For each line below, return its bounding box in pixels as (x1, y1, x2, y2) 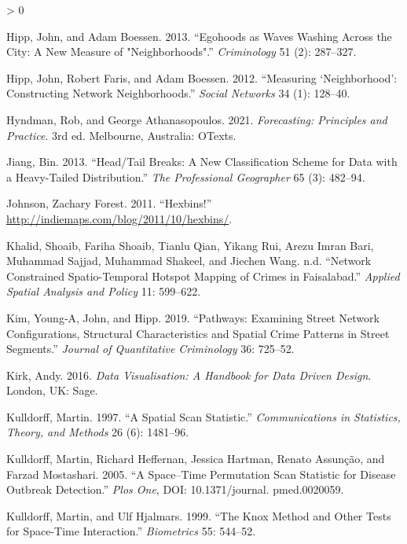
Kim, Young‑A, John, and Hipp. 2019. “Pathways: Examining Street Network (6, 309, 379, 325)
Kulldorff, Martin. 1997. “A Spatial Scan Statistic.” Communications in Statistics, (6, 408, 401, 425)
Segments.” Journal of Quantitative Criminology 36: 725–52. (6, 340, 295, 357)
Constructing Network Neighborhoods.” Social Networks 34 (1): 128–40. (6, 85, 350, 101)
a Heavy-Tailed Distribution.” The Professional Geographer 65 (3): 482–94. (6, 168, 365, 185)
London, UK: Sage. (6, 382, 98, 399)
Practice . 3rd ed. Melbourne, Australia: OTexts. (6, 127, 236, 143)
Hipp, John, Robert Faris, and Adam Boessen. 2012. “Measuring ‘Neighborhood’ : (6, 69, 398, 86)
